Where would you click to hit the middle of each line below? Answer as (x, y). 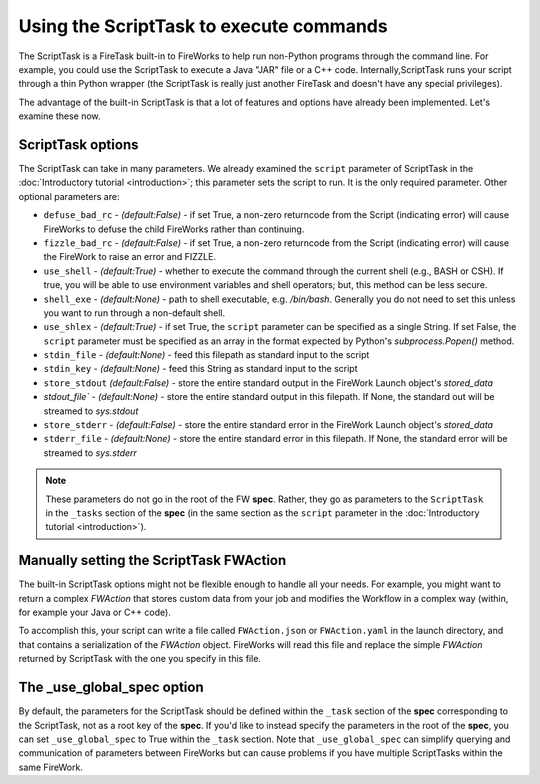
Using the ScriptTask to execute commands (203, 26)
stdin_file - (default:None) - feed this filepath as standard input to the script (206, 355)
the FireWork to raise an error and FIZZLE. (130, 257)
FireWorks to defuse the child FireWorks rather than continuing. (174, 229)
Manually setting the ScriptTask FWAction (152, 560)
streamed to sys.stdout (91, 411)
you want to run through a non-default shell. (134, 312)
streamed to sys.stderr (90, 452)
